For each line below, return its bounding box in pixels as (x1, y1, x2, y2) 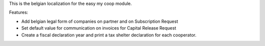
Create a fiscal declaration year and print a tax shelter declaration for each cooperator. (21, 32, 196, 38)
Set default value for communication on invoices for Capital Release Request (21, 25, 176, 31)
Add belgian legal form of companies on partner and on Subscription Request (21, 18, 179, 24)
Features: (9, 10, 28, 15)
